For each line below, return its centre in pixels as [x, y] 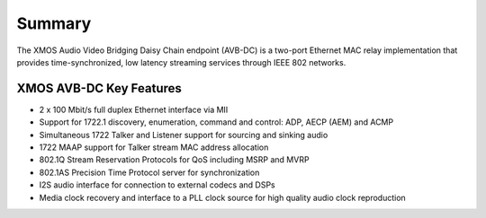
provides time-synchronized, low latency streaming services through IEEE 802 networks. [181, 62]
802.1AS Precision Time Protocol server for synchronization [149, 172]
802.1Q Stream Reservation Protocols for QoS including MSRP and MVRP [174, 160]
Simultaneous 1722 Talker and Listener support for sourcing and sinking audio [184, 135]
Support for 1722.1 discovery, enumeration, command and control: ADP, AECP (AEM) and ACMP [216, 122]
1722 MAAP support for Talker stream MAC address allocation [154, 147]
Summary [54, 23]
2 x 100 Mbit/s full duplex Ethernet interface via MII [134, 109]
